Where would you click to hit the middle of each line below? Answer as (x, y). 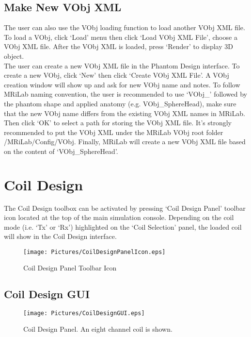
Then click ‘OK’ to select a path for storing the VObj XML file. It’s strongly (118, 123)
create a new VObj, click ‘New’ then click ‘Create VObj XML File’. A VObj (117, 75)
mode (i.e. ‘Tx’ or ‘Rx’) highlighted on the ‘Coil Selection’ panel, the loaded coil (123, 227)
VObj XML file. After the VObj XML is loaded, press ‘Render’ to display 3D (118, 46)
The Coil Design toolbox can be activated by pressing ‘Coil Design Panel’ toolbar (125, 208)
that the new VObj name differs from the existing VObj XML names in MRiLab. (125, 113)
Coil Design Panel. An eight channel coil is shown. (98, 329)
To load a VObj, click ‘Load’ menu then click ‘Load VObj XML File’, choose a (121, 37)
